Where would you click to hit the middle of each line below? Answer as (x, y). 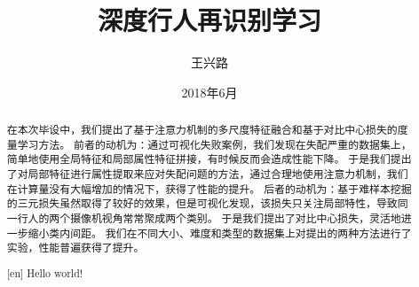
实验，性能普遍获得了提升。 (75, 248)
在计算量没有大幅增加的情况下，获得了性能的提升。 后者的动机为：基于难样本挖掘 (209, 188)
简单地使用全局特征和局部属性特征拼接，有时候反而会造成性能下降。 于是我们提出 (209, 159)
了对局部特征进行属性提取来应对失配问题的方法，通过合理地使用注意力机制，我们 (207, 174)
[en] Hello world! (45, 272)
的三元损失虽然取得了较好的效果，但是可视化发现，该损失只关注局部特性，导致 (202, 203)
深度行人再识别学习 (209, 20)
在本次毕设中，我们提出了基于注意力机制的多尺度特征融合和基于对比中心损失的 (202, 130)
